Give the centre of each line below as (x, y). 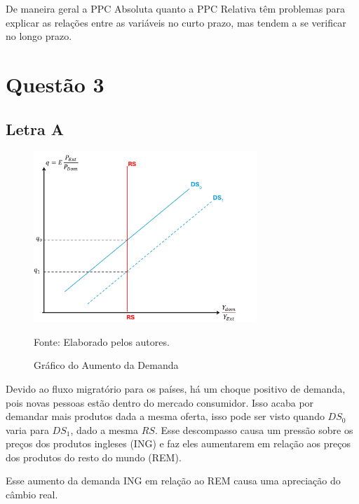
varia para (27, 429)
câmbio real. (32, 495)
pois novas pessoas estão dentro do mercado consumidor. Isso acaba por (160, 402)
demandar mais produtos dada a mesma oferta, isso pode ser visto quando (165, 416)
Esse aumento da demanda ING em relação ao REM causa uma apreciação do (173, 481)
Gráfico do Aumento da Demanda (106, 365)
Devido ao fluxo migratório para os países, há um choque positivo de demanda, (176, 388)
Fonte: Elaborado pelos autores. (102, 341)
